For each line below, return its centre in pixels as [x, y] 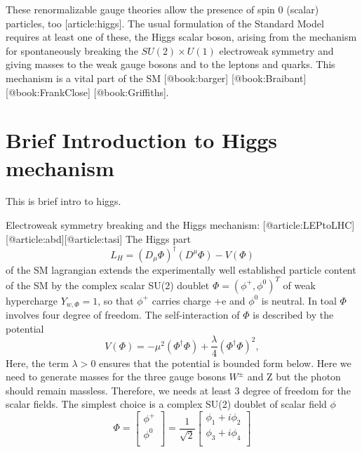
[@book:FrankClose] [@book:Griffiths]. [87, 92]
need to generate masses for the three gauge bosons [116, 377]
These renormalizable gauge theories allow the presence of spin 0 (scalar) [162, 9]
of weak [299, 285]
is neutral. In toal [299, 300]
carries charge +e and [199, 300]
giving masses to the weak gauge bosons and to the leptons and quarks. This [170, 64]
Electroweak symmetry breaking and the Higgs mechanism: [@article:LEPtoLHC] [180, 225]
